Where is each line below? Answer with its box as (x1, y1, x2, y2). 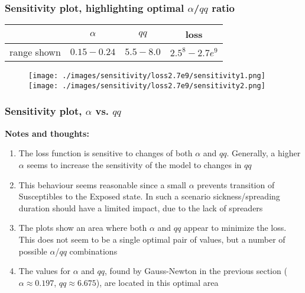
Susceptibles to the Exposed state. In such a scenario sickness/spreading (18, 190, 280, 202)
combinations (69, 244, 118, 257)
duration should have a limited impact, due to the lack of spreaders (18, 201, 263, 214)
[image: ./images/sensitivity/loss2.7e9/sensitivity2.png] (28, 81, 265, 90)
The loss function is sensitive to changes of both (18, 147, 193, 159)
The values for (18, 265, 71, 277)
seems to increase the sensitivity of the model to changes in (27, 158, 242, 170)
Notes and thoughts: (5, 127, 89, 139)
